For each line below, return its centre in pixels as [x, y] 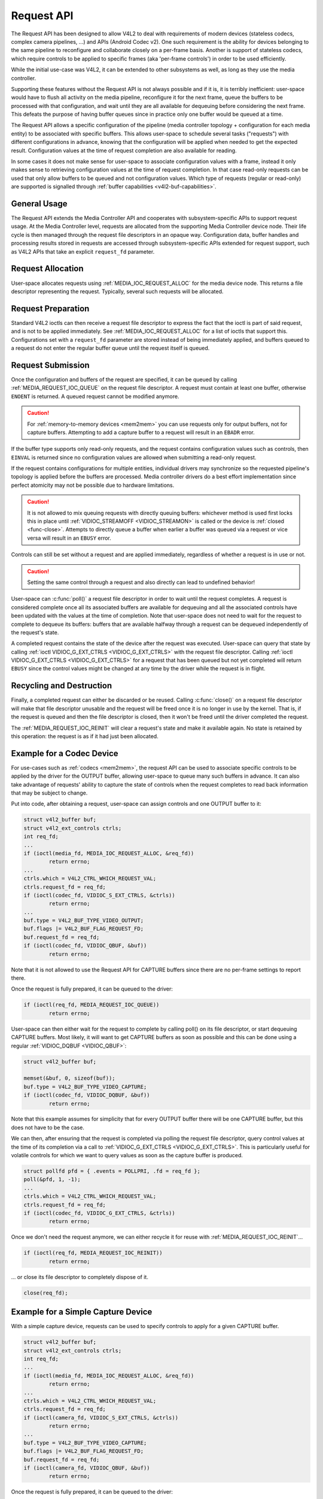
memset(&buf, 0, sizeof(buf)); [70, 1078]
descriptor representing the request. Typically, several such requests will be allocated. [117, 291]
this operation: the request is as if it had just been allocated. [85, 736]
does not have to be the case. [48, 1127]
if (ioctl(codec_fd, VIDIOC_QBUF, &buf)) [85, 946]
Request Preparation [50, 308]
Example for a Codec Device [65, 753]
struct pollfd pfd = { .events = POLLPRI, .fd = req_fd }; [112, 1171]
